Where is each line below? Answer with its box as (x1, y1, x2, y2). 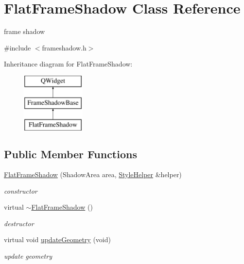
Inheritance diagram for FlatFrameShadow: (4, 59, 133, 69)
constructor (4, 185, 37, 196)
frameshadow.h (42, 42, 87, 52)
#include (4, 42, 31, 52)
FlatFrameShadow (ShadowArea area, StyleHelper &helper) (4, 169, 182, 180)
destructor (4, 218, 34, 228)
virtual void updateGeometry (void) (4, 234, 111, 245)
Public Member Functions (4, 147, 137, 162)
